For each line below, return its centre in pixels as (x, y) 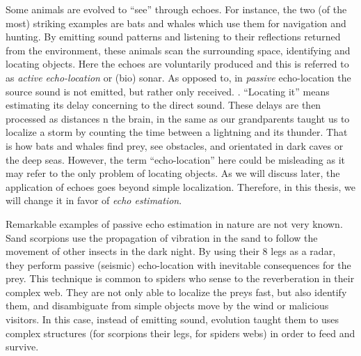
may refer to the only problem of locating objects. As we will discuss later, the (173, 173)
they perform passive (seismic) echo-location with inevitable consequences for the (178, 264)
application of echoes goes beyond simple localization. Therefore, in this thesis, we (180, 186)
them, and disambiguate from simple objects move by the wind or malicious (167, 305)
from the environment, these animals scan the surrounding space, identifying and (178, 50)
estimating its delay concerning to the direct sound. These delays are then (163, 105)
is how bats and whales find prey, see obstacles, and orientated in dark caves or (175, 145)
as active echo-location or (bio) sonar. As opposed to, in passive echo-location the (178, 77)
